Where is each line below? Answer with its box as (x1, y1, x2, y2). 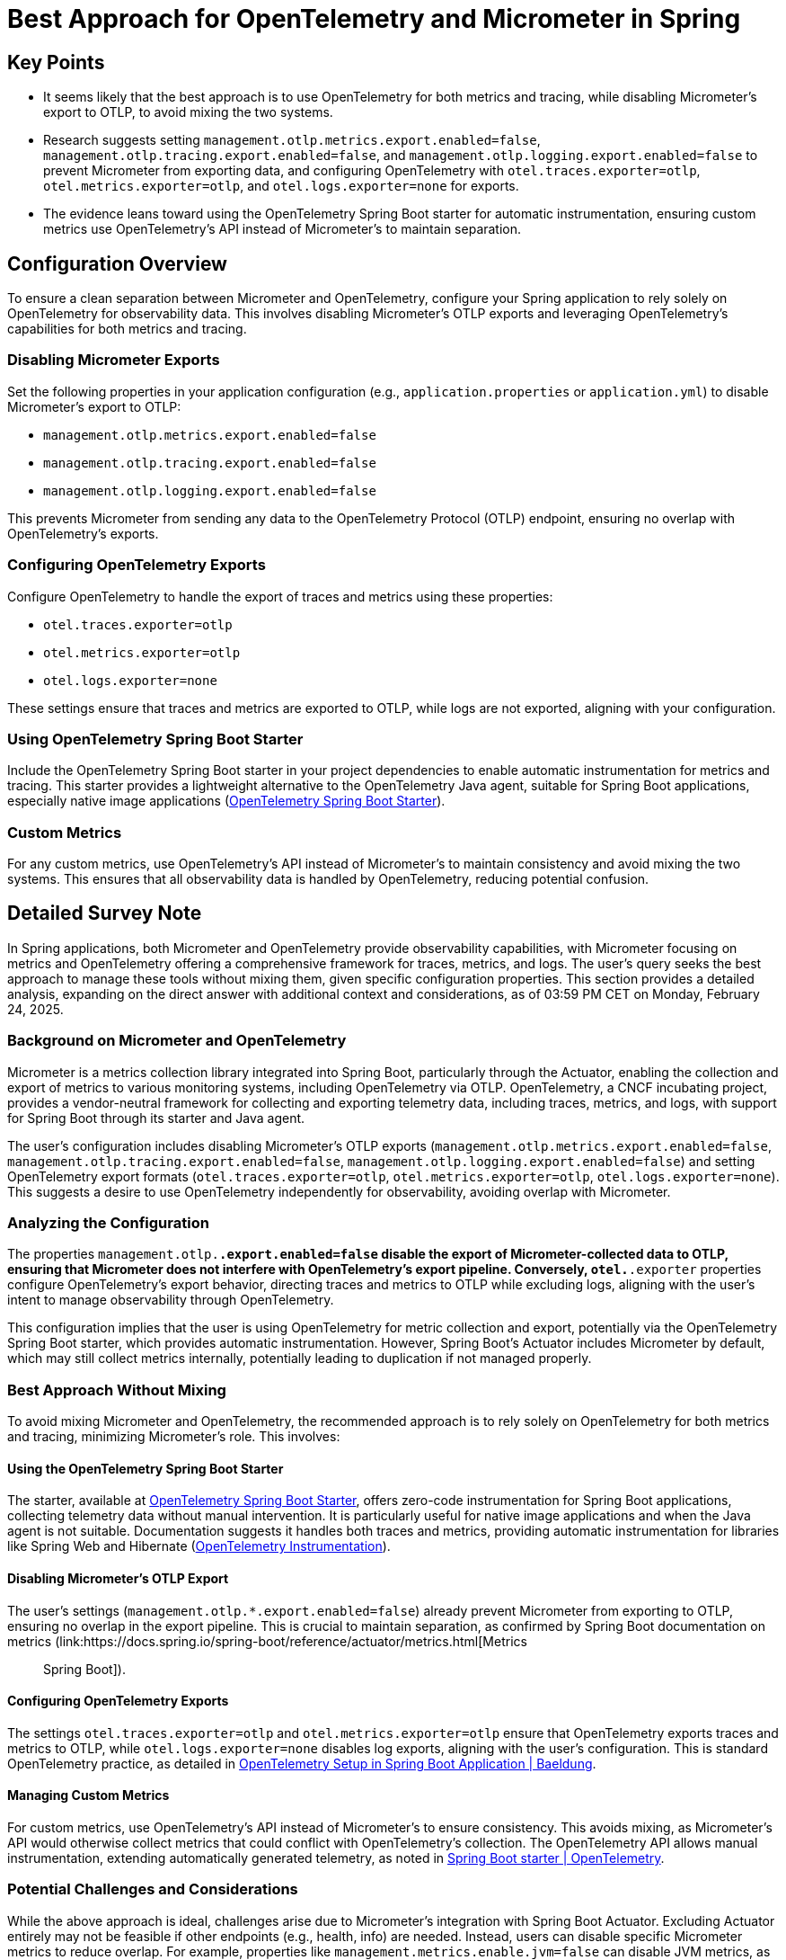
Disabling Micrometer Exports (7, 351, 220, 370)
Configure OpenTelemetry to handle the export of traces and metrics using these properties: (7, 588, 553, 604)
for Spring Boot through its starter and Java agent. (7, 1109, 305, 1126)
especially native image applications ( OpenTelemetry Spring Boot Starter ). (7, 793, 446, 809)
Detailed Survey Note (7, 902, 202, 925)
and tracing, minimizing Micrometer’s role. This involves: (7, 1429, 340, 1445)
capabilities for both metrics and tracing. (7, 321, 247, 337)
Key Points (7, 50, 105, 74)
